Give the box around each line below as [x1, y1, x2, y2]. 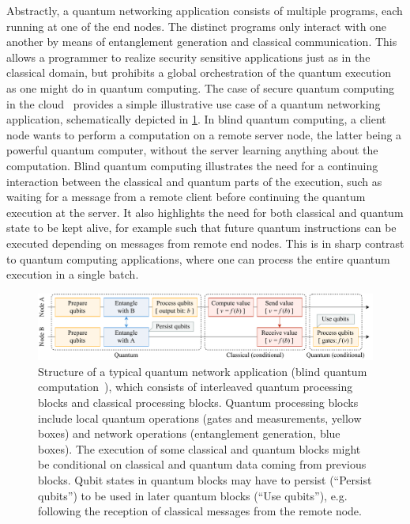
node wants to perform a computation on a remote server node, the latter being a [6, 126, 402, 142]
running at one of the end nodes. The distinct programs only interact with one [6, 17, 387, 34]
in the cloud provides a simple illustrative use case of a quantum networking [6, 95, 381, 112]
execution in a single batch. [6, 266, 139, 283]
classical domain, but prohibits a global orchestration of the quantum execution [6, 64, 391, 81]
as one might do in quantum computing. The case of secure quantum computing [6, 79, 395, 96]
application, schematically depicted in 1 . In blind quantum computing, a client [6, 111, 386, 127]
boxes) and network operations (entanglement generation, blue [38, 425, 340, 442]
